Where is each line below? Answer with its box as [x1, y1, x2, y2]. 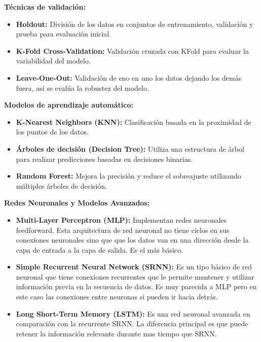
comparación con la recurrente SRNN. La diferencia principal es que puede [16, 318, 248, 329]
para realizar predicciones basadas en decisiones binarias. [16, 153, 193, 164]
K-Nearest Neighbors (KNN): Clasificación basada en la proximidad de [16, 116, 251, 127]
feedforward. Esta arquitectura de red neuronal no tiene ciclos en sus [16, 224, 230, 235]
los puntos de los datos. [16, 126, 89, 137]
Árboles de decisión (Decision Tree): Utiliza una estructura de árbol [16, 143, 244, 154]
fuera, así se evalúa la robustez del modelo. [16, 82, 149, 93]
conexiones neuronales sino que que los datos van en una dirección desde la [16, 234, 249, 245]
